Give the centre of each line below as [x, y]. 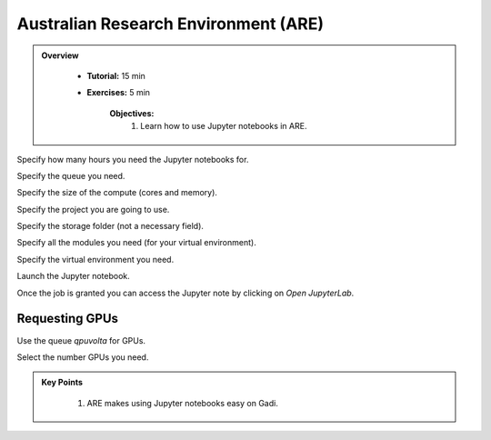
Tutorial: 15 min [116, 75]
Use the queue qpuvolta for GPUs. [81, 340]
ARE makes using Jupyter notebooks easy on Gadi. [183, 403]
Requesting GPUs [67, 319]
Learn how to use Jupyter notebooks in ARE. [224, 126]
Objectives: [132, 113]
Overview [60, 55]
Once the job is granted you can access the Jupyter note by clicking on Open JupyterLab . [185, 293]
